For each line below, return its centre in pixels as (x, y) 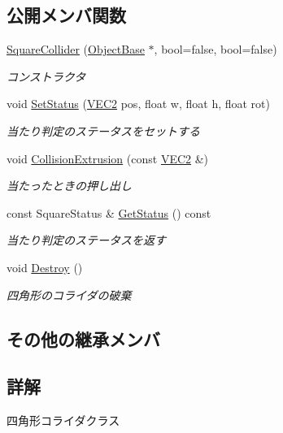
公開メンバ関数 (66, 15)
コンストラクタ (46, 76)
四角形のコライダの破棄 (69, 294)
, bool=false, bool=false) (216, 49)
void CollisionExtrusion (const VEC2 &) (108, 158)
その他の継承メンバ (83, 338)
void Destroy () (45, 267)
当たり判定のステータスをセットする (103, 130)
